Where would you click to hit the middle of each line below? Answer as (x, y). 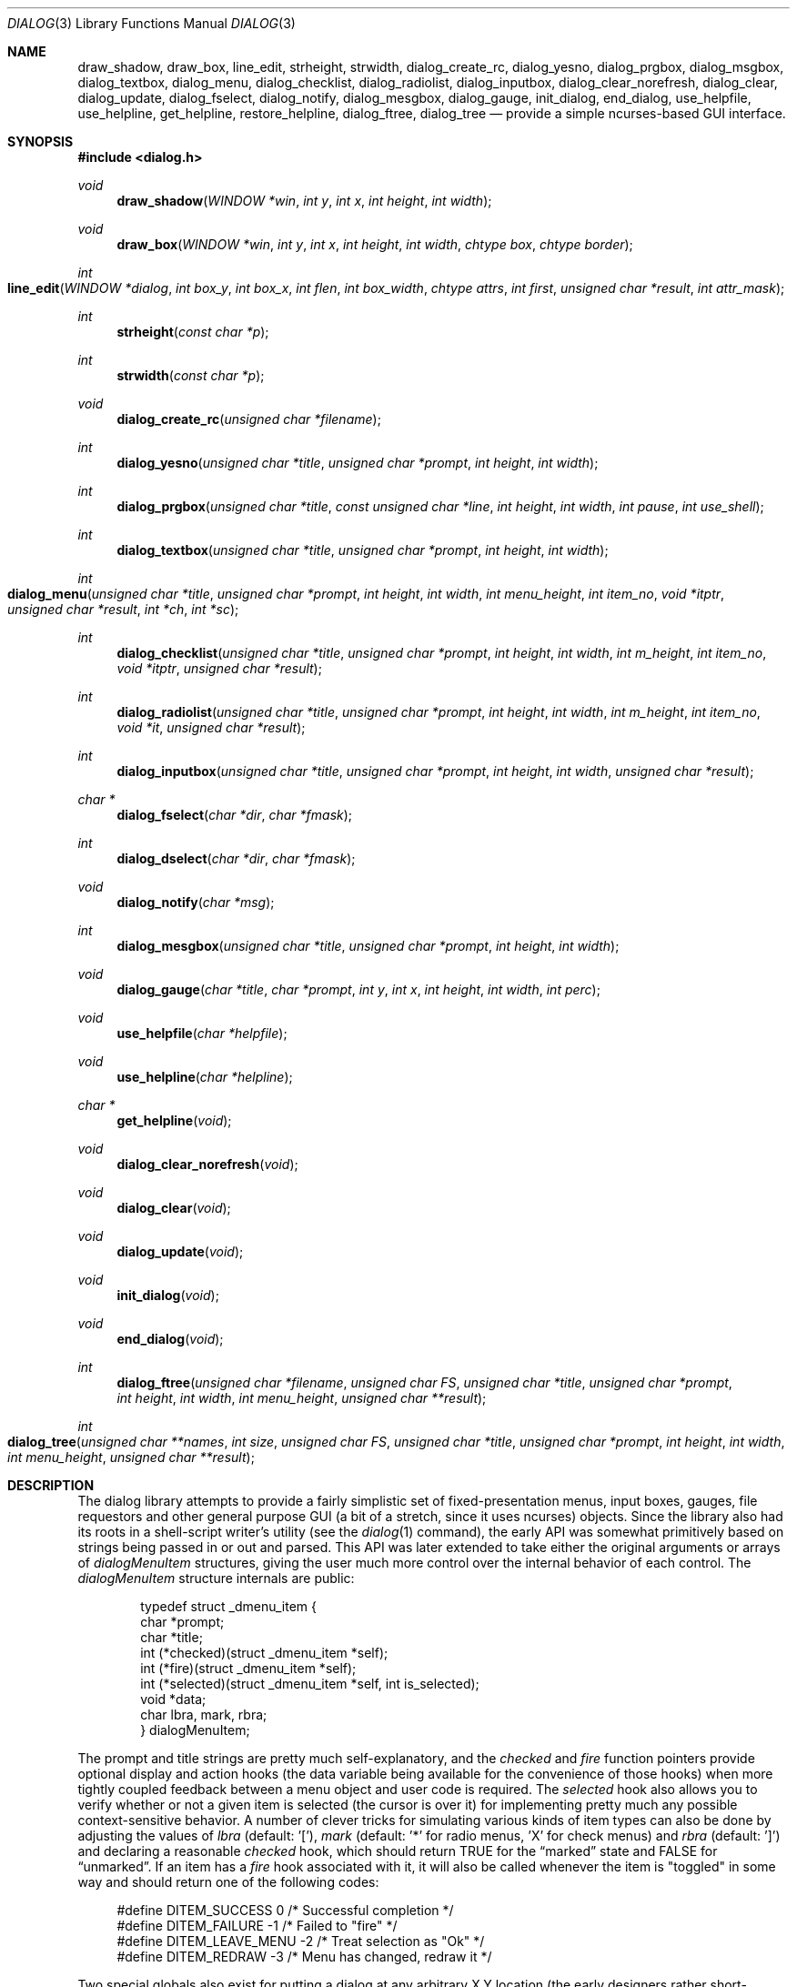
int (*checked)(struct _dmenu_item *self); (264, 1653)
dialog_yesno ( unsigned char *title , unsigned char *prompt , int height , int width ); (358, 463)
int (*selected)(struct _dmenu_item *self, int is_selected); (310, 1684)
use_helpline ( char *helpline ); (205, 1077)
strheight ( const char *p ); (193, 332)
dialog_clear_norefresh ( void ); (207, 1164)
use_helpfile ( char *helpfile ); (202, 1033)
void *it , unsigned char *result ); (211, 727)
